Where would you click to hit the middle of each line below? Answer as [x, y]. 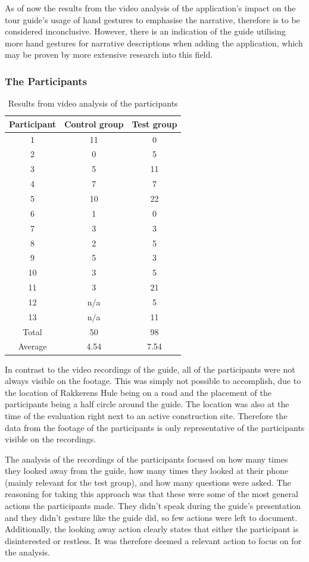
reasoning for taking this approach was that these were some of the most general [152, 494]
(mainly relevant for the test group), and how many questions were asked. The [148, 482]
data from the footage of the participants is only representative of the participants [155, 427]
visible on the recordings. [51, 439]
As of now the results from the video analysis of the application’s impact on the [150, 8]
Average [32, 346]
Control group [94, 124]
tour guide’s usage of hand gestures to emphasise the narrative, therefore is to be [152, 19]
